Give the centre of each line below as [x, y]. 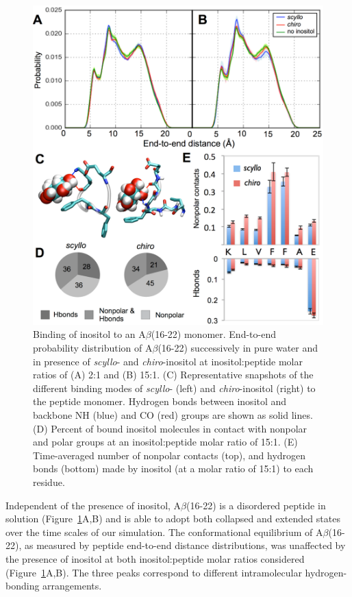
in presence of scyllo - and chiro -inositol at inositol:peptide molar [168, 361]
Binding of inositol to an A [89, 334]
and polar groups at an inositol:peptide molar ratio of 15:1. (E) [165, 442]
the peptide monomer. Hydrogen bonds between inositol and [160, 401]
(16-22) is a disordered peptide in [256, 505]
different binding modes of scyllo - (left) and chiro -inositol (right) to [174, 388]
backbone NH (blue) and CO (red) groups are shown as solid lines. [173, 415]
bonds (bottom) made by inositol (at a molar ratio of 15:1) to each [173, 468]
